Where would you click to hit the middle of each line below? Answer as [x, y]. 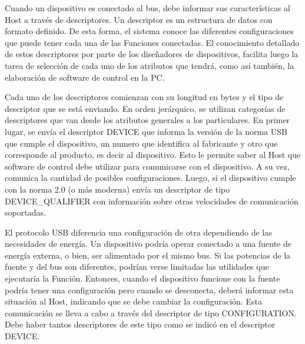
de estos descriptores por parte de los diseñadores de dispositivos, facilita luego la [152, 54]
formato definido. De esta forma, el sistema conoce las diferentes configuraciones [149, 31]
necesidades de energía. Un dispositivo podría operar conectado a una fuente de [148, 244]
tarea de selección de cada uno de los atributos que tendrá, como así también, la [150, 65]
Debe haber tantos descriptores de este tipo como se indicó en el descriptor [140, 324]
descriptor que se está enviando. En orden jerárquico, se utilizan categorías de [145, 108]
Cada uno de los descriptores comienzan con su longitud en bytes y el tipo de [144, 97]
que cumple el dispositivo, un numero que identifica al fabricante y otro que [141, 143]
